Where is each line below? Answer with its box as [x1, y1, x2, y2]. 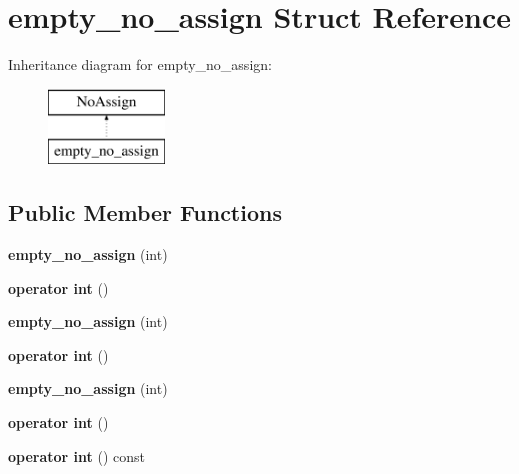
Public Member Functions [8, 197, 282, 228]
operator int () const [8, 445, 145, 466]
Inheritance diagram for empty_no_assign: [8, 54, 272, 75]
